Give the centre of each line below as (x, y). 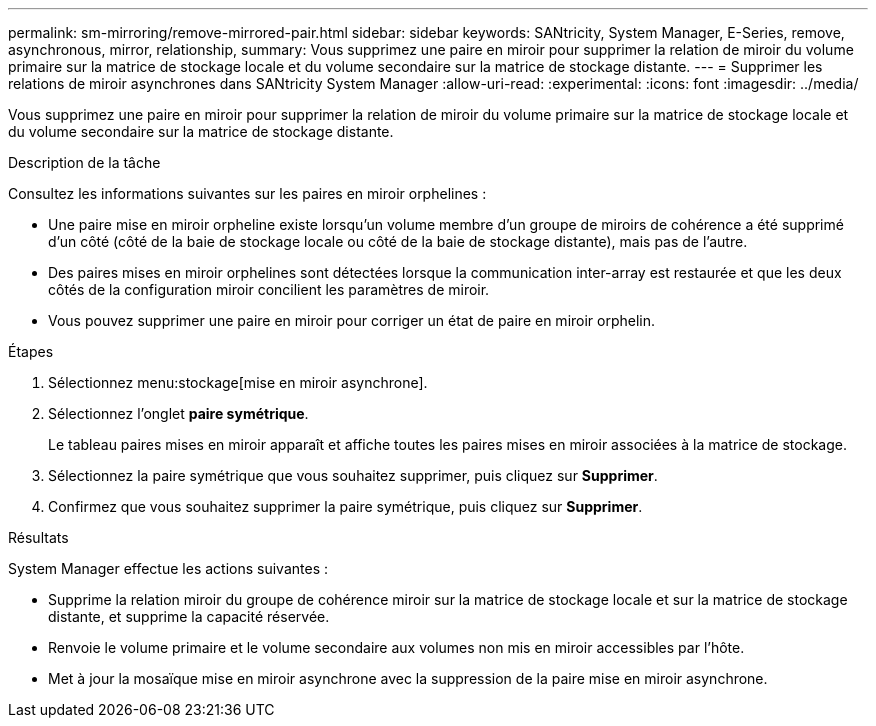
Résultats (38, 537)
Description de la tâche (84, 162)
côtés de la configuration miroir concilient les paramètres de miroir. (269, 289)
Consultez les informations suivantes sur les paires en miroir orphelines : (247, 193)
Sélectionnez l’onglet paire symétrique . (178, 413)
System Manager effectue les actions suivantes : (168, 568)
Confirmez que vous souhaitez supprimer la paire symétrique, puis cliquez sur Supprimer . (345, 506)
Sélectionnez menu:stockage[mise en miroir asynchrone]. (238, 382)
